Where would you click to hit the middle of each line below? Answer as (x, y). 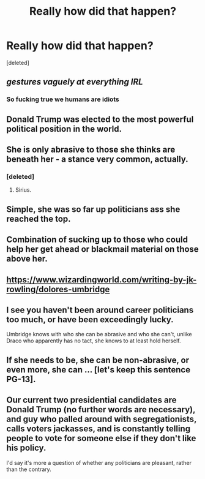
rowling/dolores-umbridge (58, 289)
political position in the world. (64, 129)
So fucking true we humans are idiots (63, 99)
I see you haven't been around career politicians (100, 310)
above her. (27, 259)
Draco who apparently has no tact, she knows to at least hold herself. (94, 341)
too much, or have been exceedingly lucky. (90, 319)
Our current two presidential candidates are (91, 400)
